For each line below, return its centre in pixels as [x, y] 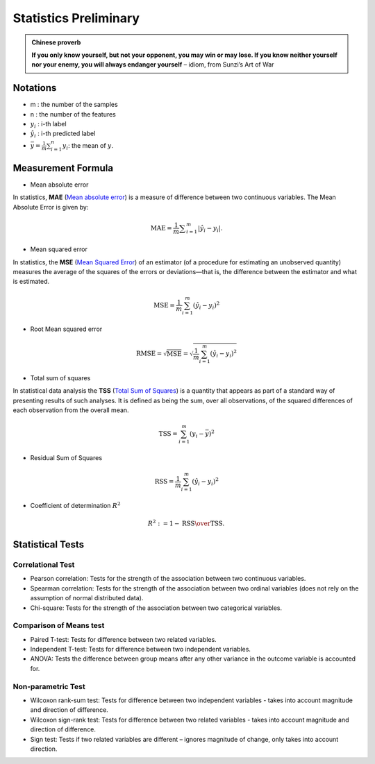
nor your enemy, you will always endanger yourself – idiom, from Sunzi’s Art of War [153, 65]
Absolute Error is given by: [51, 207]
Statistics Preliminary [76, 18]
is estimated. [31, 282]
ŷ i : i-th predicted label [63, 134]
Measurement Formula [63, 168]
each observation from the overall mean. [71, 410]
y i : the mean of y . [88, 146]
